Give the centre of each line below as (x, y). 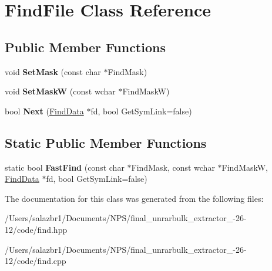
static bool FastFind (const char (65, 167)
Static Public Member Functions (106, 142)
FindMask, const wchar (173, 167)
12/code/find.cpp (36, 261)
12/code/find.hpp (36, 229)
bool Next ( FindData (44, 111)
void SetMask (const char (53, 71)
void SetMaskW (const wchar (60, 91)
